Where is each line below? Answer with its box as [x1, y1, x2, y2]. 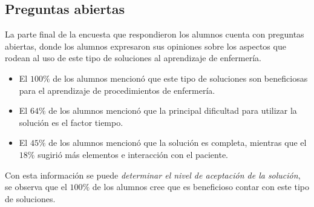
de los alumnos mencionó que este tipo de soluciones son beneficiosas [53, 71, 308, 84]
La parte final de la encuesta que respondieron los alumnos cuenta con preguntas [5, 28, 304, 41]
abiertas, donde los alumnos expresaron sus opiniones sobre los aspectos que [5, 39, 286, 52]
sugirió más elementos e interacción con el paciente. [38, 148, 228, 160]
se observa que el [5, 180, 67, 193]
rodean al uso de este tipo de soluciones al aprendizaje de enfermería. [5, 51, 261, 64]
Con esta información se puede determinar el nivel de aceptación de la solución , [5, 168, 301, 181]
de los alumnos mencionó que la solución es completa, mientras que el [48, 136, 307, 149]
